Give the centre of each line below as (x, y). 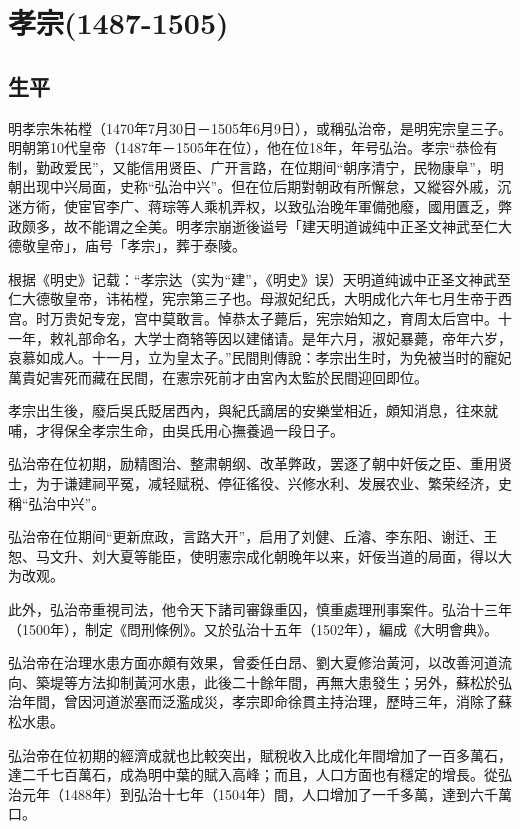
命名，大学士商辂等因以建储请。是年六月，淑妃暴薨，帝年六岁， (301, 337)
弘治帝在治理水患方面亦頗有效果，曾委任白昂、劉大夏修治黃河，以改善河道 (253, 662)
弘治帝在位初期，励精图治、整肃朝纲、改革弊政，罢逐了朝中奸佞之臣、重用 (253, 463)
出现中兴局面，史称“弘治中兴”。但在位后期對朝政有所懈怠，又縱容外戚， (259, 186)
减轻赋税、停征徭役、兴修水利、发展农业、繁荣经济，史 (329, 483)
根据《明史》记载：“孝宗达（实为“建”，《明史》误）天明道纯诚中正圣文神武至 (259, 278)
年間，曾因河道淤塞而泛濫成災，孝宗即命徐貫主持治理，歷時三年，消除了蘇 (266, 701)
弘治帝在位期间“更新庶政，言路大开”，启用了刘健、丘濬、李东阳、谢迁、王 (253, 536)
